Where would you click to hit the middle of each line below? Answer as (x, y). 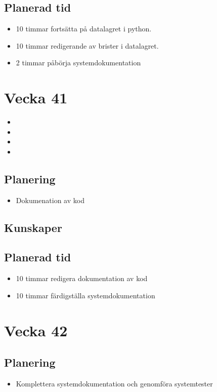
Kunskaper (33, 227)
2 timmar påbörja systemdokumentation (78, 63)
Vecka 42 (36, 330)
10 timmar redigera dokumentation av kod (82, 278)
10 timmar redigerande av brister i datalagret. (87, 45)
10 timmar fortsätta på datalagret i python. (84, 29)
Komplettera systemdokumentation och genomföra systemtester (114, 384)
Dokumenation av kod (50, 200)
